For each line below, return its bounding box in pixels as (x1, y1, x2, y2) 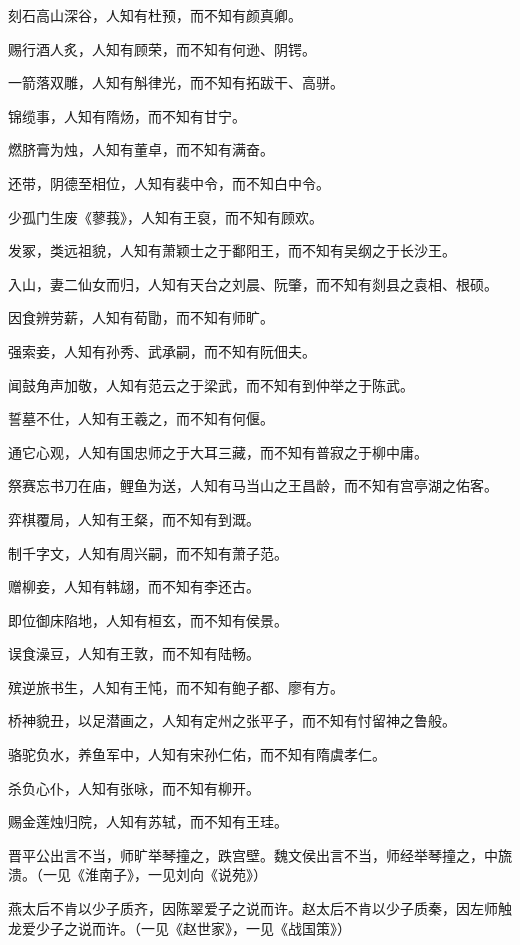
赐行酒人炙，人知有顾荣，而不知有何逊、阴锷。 (8, 38, 316, 59)
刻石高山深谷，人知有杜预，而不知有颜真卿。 (8, 5, 302, 25)
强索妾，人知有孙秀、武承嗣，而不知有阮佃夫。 (8, 340, 316, 361)
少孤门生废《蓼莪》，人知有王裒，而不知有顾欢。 (8, 206, 323, 227)
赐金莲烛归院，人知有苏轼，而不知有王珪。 (8, 811, 288, 832)
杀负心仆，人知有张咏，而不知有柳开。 (8, 777, 260, 798)
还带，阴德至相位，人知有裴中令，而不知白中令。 (8, 172, 330, 193)
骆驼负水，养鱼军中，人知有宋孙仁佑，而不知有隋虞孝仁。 (8, 744, 386, 765)
